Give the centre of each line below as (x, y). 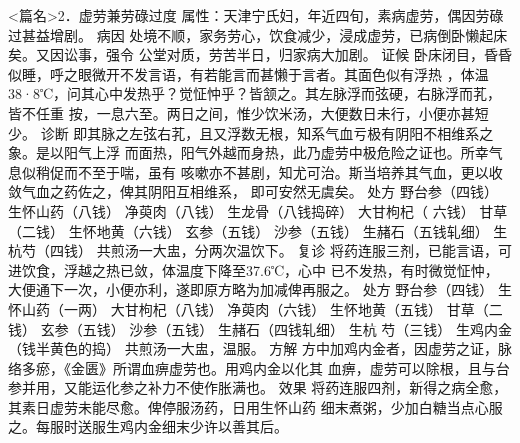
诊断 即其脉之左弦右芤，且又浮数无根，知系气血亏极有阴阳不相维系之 (267, 132)
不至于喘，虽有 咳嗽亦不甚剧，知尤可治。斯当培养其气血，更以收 (290, 171)
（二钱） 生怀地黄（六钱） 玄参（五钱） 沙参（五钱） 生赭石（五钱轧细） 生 (258, 230)
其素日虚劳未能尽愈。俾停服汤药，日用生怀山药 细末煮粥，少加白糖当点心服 (255, 406)
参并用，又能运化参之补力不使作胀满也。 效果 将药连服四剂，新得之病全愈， (258, 387)
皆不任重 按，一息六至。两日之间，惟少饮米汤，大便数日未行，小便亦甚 (241, 112)
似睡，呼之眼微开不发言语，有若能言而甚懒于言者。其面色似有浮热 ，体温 (248, 73)
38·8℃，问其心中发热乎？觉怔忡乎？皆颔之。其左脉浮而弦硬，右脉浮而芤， (255, 93)
